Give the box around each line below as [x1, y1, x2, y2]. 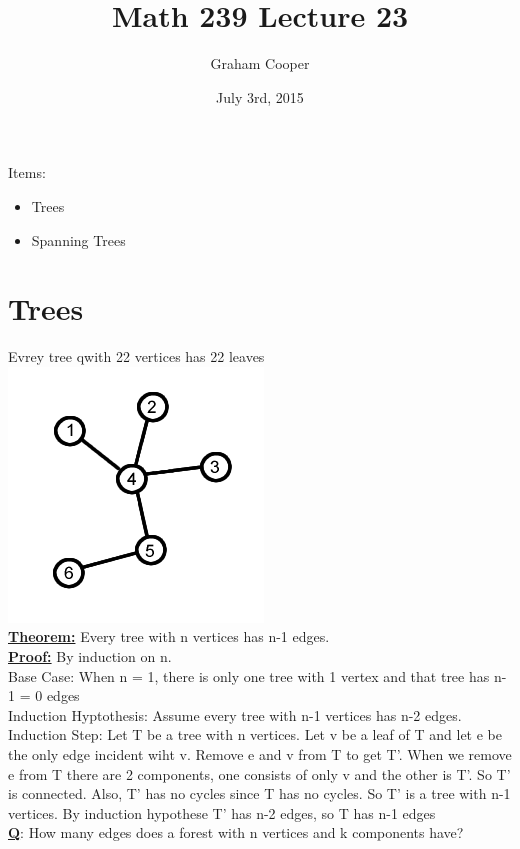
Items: [8, 162, 46, 183]
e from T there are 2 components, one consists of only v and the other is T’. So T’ [8, 763, 511, 784]
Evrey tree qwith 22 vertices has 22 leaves [8, 346, 265, 367]
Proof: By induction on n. [8, 646, 172, 666]
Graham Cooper [210, 53, 310, 74]
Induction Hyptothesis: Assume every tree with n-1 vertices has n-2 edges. [8, 704, 462, 725]
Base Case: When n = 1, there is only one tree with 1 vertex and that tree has [8, 665, 490, 686]
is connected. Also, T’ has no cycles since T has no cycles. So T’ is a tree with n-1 [8, 783, 511, 804]
